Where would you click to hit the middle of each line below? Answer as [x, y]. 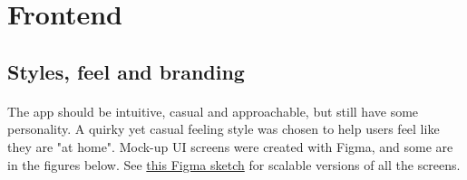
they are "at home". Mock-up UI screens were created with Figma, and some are [230, 146]
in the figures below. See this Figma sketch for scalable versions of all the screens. [234, 164]
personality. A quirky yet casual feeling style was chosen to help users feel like [224, 129]
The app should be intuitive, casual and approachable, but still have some [213, 111]
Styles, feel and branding [126, 71]
